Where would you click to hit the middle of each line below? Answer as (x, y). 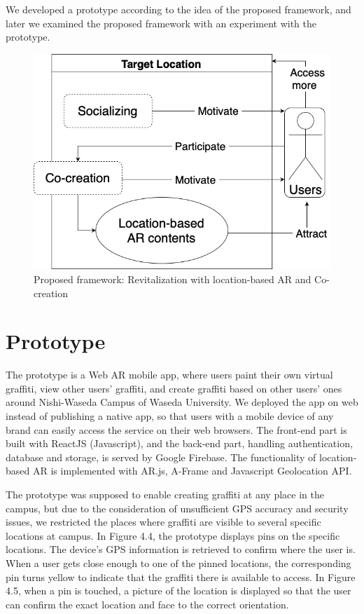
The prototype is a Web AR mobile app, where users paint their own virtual (169, 375)
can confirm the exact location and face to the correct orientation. (147, 604)
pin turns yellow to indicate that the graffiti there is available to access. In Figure (181, 577)
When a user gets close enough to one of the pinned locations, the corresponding (178, 563)
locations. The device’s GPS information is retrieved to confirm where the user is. (181, 549)
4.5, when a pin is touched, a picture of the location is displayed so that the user (178, 591)
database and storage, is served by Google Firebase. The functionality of (161, 457)
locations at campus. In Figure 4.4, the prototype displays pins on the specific (173, 535)
